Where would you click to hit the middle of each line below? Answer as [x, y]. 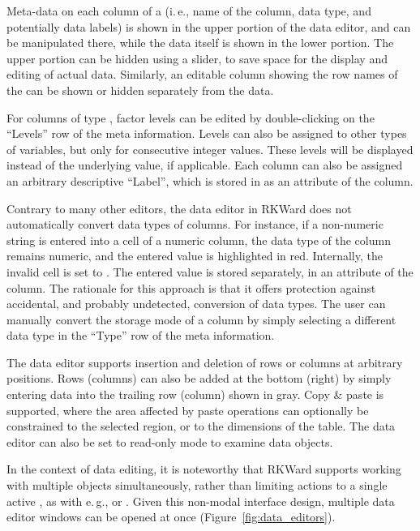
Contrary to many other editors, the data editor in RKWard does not [179, 208]
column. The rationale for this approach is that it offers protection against [191, 287]
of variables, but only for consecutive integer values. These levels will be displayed [210, 149]
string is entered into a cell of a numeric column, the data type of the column [199, 240]
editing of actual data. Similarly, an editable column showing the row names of [202, 74]
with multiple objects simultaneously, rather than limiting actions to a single [197, 485]
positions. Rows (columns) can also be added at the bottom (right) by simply [199, 378]
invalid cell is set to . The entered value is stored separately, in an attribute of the [210, 271]
